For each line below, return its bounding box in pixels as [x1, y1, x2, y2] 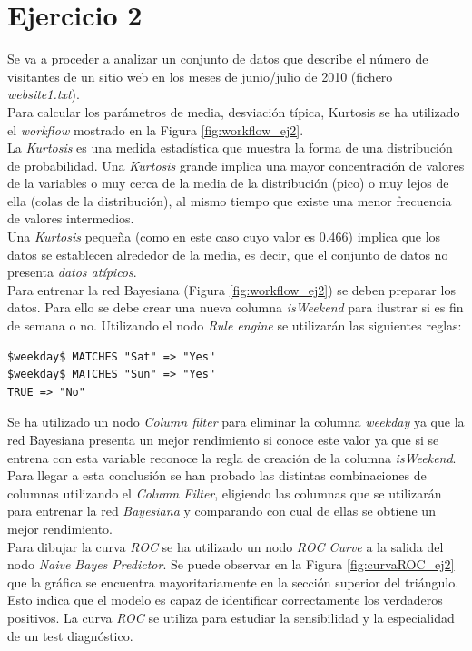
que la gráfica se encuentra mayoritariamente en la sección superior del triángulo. [7, 572, 459, 591]
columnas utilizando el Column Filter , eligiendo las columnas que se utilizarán [7, 483, 442, 502]
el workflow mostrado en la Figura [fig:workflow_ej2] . [7, 120, 304, 139]
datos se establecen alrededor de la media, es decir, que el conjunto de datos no [7, 244, 448, 263]
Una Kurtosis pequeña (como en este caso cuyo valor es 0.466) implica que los [7, 227, 441, 246]
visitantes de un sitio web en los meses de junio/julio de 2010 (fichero [7, 66, 393, 85]
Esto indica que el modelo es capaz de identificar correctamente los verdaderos [7, 590, 443, 609]
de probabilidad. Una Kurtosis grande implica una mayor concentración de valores [7, 155, 465, 174]
